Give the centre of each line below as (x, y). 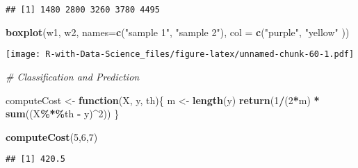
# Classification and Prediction (73, 76)
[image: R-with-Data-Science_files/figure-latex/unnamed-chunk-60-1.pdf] (180, 54)
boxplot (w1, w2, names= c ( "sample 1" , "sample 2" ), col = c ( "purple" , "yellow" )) (178, 32)
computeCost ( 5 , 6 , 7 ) (52, 136)
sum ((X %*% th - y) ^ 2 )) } (63, 114)
